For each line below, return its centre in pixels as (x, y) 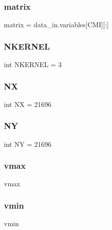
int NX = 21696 (28, 104)
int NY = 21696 (28, 144)
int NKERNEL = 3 (33, 64)
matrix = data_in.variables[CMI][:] (56, 25)
